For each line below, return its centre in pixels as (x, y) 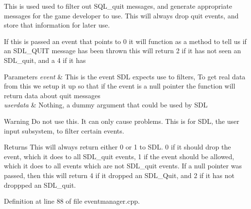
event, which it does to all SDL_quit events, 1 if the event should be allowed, (119, 156)
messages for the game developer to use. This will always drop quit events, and (121, 15)
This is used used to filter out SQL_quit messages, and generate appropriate (118, 6)
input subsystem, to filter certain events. (64, 130)
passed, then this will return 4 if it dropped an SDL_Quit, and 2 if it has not (119, 175)
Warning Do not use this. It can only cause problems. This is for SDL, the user (122, 121)
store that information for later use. (57, 25)
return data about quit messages (52, 95)
